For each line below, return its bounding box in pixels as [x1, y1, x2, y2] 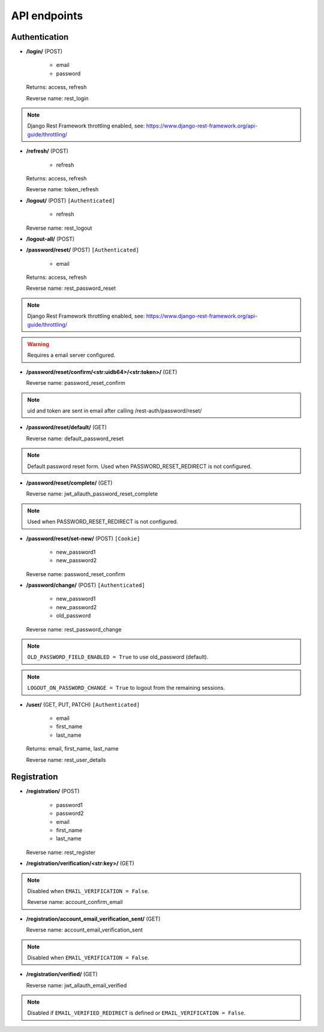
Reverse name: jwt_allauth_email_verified [26, 981, 127, 989]
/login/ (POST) [26, 48, 63, 55]
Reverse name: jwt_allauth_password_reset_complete [26, 490, 158, 497]
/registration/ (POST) [26, 788, 80, 795]
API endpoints [11, 9, 83, 22]
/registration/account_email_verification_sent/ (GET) [26, 915, 161, 923]
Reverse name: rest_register [26, 849, 96, 856]
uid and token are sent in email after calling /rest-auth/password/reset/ [27, 407, 202, 414]
